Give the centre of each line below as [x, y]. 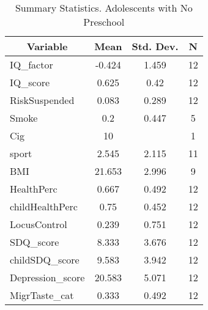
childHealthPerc [44, 206]
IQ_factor [32, 65]
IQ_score [30, 82]
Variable [47, 46]
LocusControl [39, 224]
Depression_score [47, 277]
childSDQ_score [45, 260]
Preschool [104, 22]
